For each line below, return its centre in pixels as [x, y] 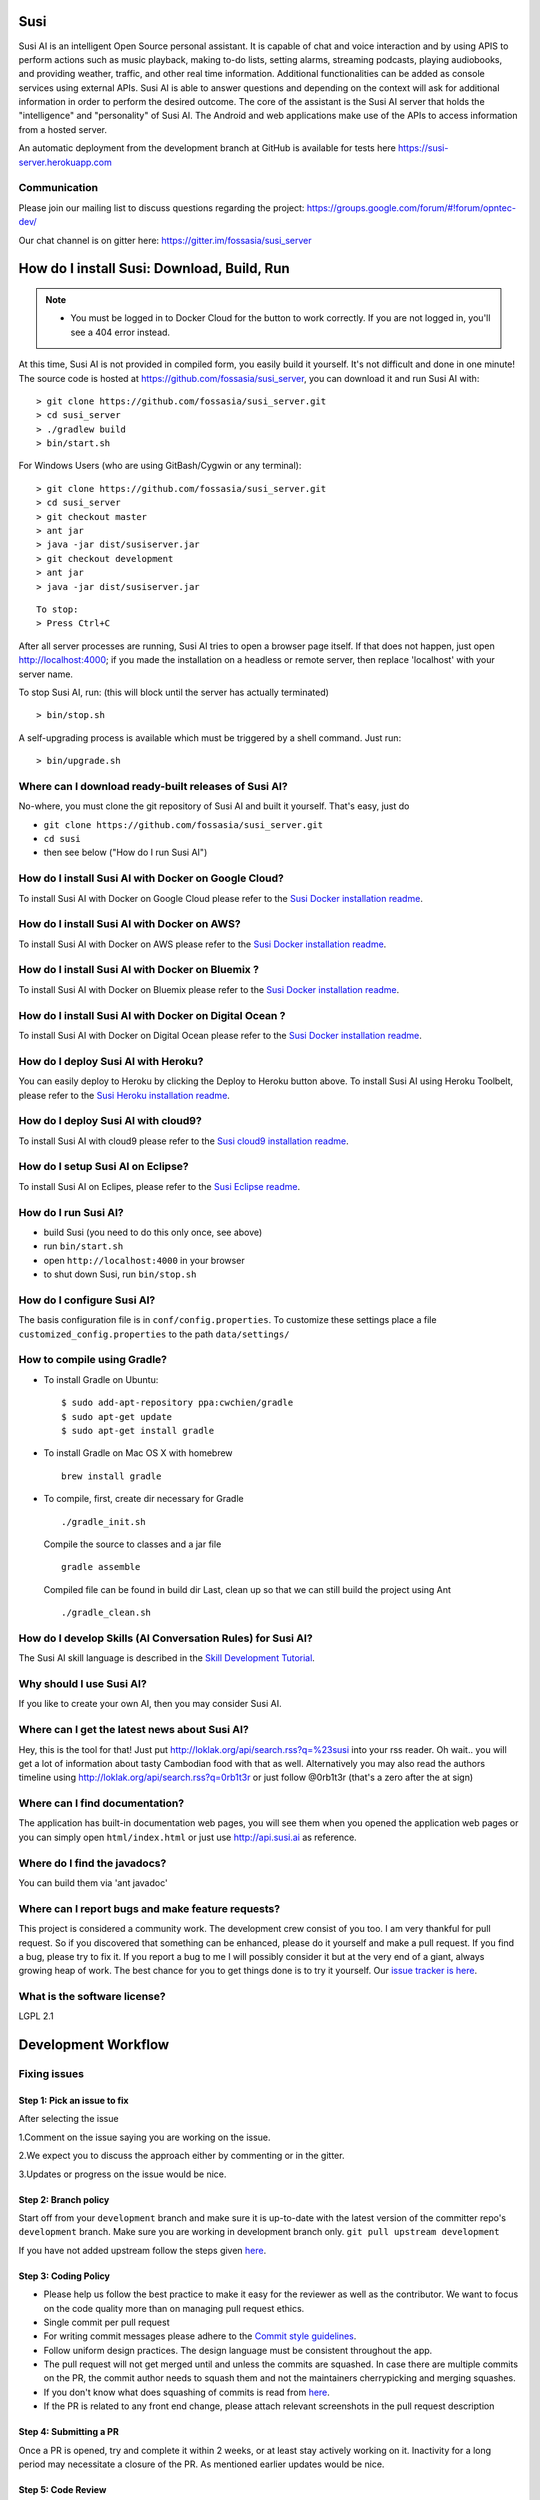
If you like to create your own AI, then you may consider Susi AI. [150, 1704]
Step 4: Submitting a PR [68, 2432]
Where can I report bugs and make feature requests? [149, 1908]
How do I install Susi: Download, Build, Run [154, 268]
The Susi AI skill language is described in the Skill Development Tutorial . [166, 1658]
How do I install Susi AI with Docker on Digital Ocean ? [152, 1015]
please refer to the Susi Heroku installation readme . [124, 1095]
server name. [46, 674]
